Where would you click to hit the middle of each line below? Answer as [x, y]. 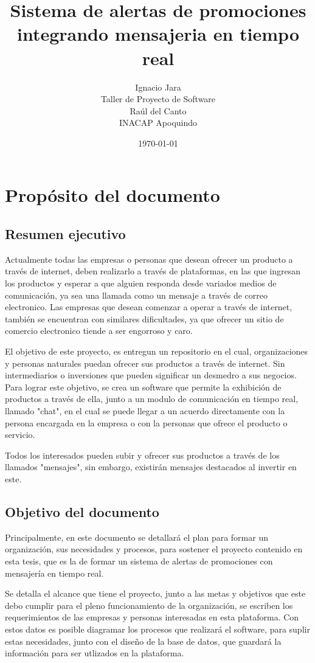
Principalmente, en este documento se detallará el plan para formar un [137, 537]
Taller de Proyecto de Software [158, 99]
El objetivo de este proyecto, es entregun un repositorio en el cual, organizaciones [157, 351]
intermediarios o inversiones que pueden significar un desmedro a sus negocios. [151, 375]
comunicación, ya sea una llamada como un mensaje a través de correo [136, 295]
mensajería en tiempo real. [54, 573]
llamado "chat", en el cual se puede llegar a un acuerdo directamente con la [145, 410]
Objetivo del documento [82, 511]
